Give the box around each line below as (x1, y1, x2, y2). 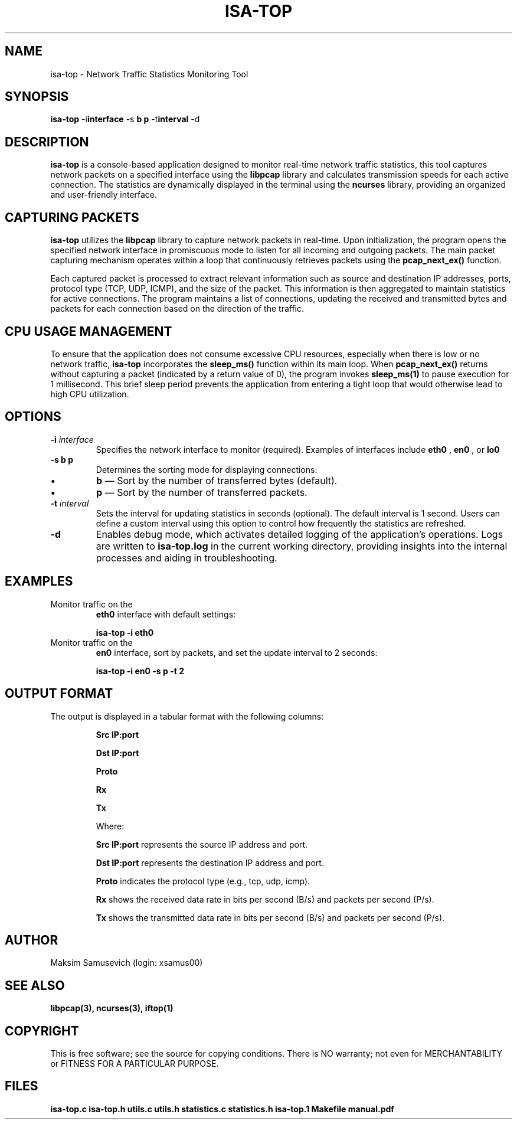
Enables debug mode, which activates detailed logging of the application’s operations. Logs (96, 528, 503, 540)
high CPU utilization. (50, 388, 129, 399)
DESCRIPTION (5, 134, 89, 149)
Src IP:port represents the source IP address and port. (96, 839, 308, 849)
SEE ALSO (5, 978, 65, 993)
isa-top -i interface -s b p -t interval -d (50, 114, 200, 125)
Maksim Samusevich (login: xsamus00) (50, 958, 203, 968)
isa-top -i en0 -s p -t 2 (96, 665, 184, 676)
